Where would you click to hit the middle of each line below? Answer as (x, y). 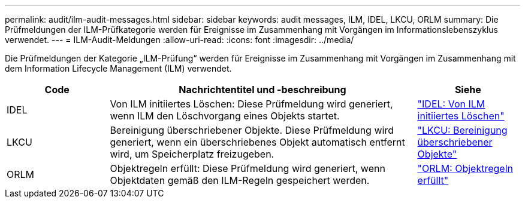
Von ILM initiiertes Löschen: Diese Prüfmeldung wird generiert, (251, 104)
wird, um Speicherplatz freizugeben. (192, 154)
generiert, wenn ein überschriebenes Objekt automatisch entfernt (257, 142)
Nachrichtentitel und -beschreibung (262, 90)
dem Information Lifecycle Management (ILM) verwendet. (118, 68)
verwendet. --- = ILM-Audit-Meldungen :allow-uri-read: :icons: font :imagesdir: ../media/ (179, 40)
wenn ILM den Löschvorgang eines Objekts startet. (225, 116)
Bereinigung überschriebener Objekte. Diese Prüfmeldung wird (252, 130)
